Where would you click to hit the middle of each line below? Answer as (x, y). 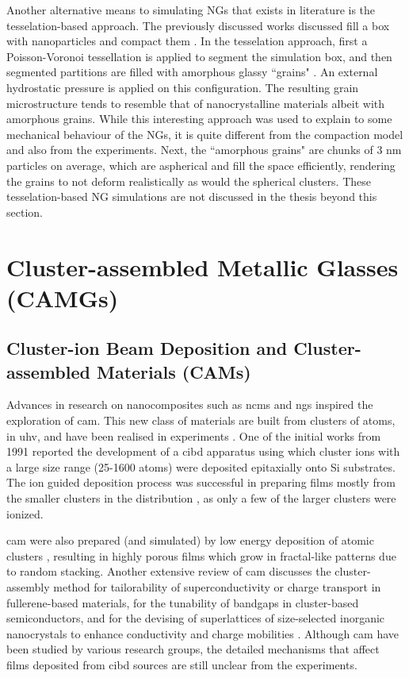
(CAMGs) (63, 297)
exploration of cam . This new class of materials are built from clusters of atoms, (201, 420)
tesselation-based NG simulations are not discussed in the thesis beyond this (192, 196)
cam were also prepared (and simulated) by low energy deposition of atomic (190, 540)
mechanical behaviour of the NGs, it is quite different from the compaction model (205, 134)
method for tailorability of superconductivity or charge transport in (217, 587)
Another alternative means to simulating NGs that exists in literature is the (191, 10)
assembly (28, 587)
